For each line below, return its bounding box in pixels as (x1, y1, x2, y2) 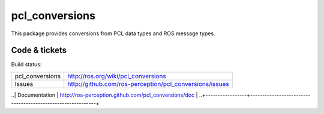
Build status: (11, 61, 42, 68)
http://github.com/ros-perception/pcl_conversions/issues (67, 79, 229, 88)
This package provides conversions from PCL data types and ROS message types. (11, 30, 215, 37)
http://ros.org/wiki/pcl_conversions (67, 72, 166, 80)
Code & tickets (11, 45, 67, 56)
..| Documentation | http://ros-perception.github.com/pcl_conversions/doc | (11, 91, 198, 98)
